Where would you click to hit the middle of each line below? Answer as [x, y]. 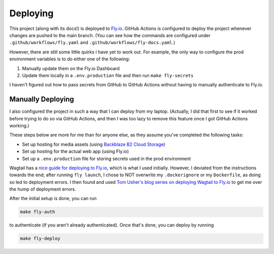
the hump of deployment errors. [43, 189]
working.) [20, 125]
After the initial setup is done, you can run [53, 199]
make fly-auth [38, 212]
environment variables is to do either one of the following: [70, 59]
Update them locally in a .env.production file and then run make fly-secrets [108, 75]
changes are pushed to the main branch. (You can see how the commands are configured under [110, 35]
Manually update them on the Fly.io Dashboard [71, 68]
